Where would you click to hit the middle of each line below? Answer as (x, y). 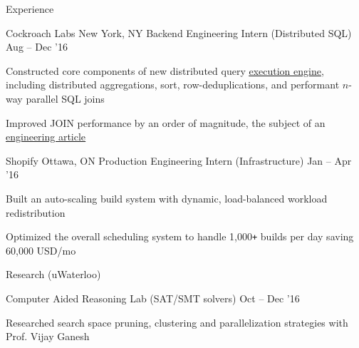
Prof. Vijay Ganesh (48, 336)
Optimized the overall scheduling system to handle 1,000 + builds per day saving (180, 236)
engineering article (46, 137)
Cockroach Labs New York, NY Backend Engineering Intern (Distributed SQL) (179, 32)
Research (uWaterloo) (53, 274)
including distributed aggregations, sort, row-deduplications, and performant (173, 85)
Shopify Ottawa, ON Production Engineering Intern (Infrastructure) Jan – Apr (179, 160)
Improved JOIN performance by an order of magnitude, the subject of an (166, 122)
